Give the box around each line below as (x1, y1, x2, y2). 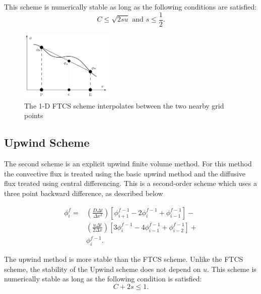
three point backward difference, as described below (4, 187, 163, 198)
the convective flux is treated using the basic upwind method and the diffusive (4, 168, 246, 178)
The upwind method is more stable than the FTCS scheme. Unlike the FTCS (4, 253, 243, 264)
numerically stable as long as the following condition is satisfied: (4, 273, 202, 284)
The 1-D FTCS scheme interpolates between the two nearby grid (24, 100, 224, 111)
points (24, 110, 43, 121)
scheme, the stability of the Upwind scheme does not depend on (4, 263, 201, 274)
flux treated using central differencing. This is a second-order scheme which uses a (4, 178, 257, 188)
